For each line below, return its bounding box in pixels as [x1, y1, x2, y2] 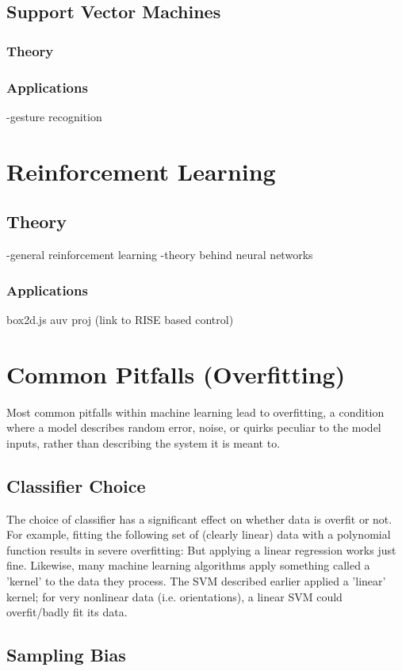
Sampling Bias [6, 642, 126, 667]
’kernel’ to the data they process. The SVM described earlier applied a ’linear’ [6, 572, 386, 589]
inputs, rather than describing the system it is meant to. [6, 434, 281, 451]
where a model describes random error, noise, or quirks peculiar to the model [6, 419, 381, 436]
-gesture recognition [6, 108, 102, 124]
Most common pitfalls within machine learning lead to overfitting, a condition [6, 403, 385, 420]
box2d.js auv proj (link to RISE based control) [6, 311, 234, 327]
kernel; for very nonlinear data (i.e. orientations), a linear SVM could [6, 588, 343, 604]
